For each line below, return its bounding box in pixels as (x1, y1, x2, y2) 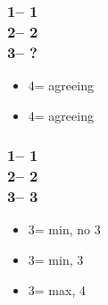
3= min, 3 (28, 250, 84, 268)
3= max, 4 (28, 280, 86, 299)
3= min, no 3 (28, 220, 101, 239)
